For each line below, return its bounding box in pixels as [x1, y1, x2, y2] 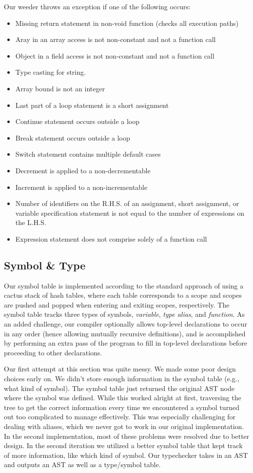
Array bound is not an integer [15, 83, 105, 93]
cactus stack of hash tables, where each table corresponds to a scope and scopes [4, 290, 242, 300]
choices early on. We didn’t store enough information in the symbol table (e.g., [4, 373, 239, 384]
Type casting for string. [15, 67, 86, 77]
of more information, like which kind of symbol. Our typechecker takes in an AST [4, 450, 248, 460]
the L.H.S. [15, 217, 46, 227]
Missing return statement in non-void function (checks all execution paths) [15, 18, 239, 28]
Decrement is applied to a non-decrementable [15, 165, 151, 175]
